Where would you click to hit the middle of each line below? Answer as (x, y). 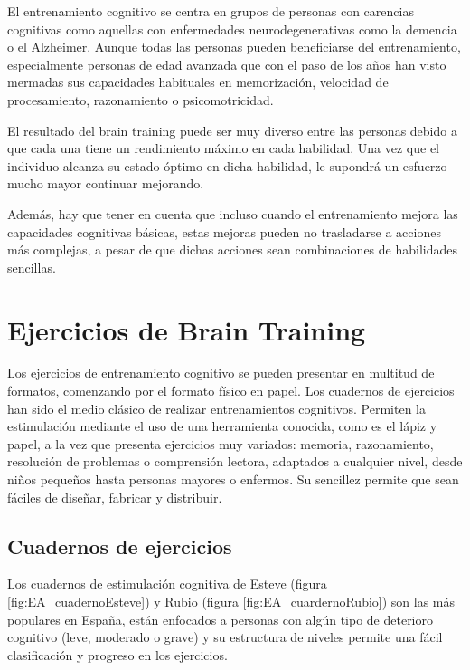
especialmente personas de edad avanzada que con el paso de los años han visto (227, 64)
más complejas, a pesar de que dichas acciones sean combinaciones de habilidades (232, 249)
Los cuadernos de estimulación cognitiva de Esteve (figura (167, 584)
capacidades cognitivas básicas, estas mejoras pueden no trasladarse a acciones (224, 231)
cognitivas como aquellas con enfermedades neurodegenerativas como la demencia (232, 29)
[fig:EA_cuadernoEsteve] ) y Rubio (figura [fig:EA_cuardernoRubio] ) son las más (231, 601)
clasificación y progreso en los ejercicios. (117, 654)
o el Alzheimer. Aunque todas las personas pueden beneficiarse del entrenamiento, (234, 47)
